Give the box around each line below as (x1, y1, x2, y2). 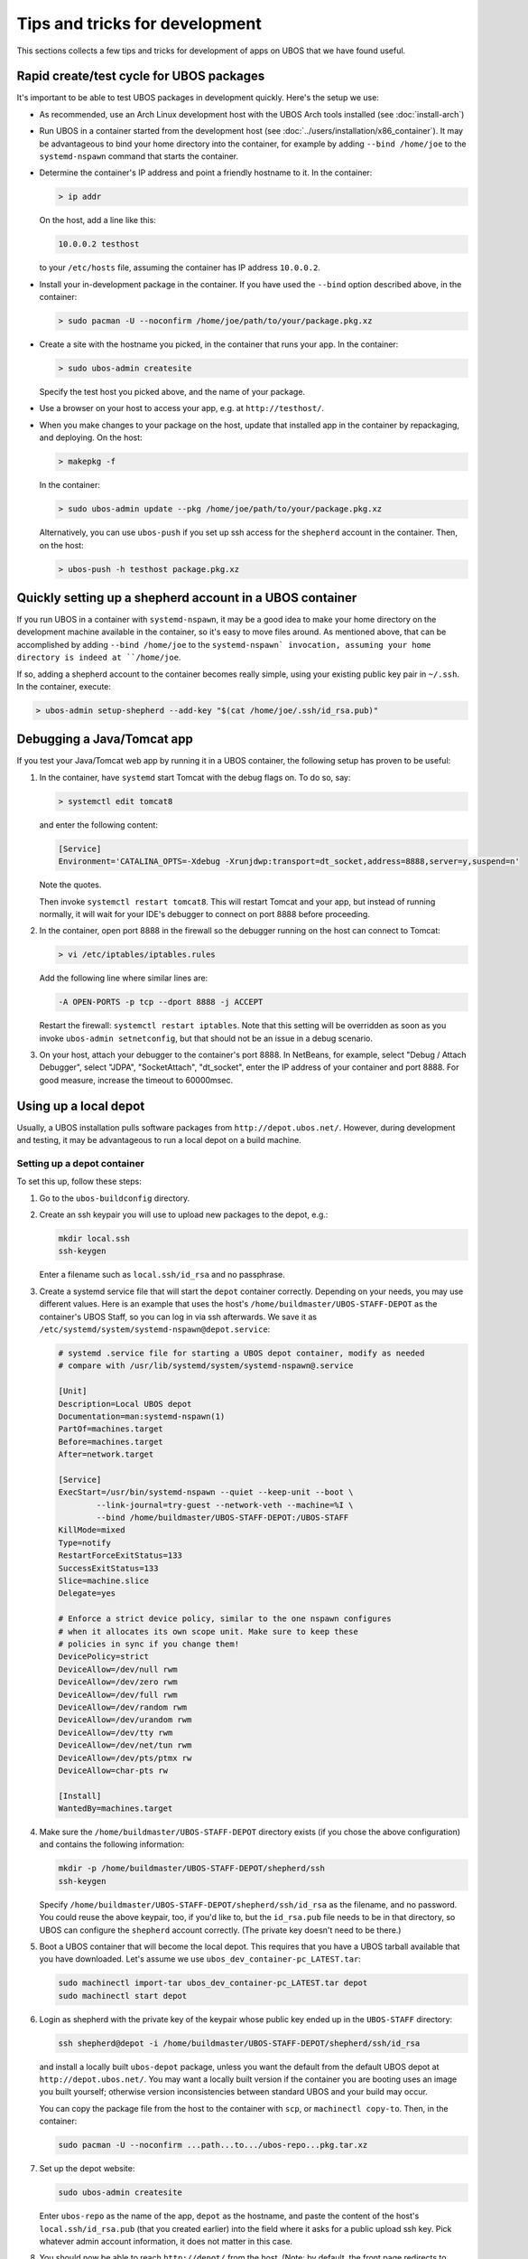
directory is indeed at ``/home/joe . (16, 651, 181, 663)
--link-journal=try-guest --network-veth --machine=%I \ (96, 1500, 354, 1510)
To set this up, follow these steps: (16, 1176, 142, 1187)
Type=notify (58, 1537, 112, 1548)
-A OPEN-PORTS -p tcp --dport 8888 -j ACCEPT (58, 997, 264, 1008)
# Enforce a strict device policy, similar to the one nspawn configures (58, 1614, 392, 1624)
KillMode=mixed (58, 1525, 125, 1535)
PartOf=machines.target (58, 1424, 164, 1434)
